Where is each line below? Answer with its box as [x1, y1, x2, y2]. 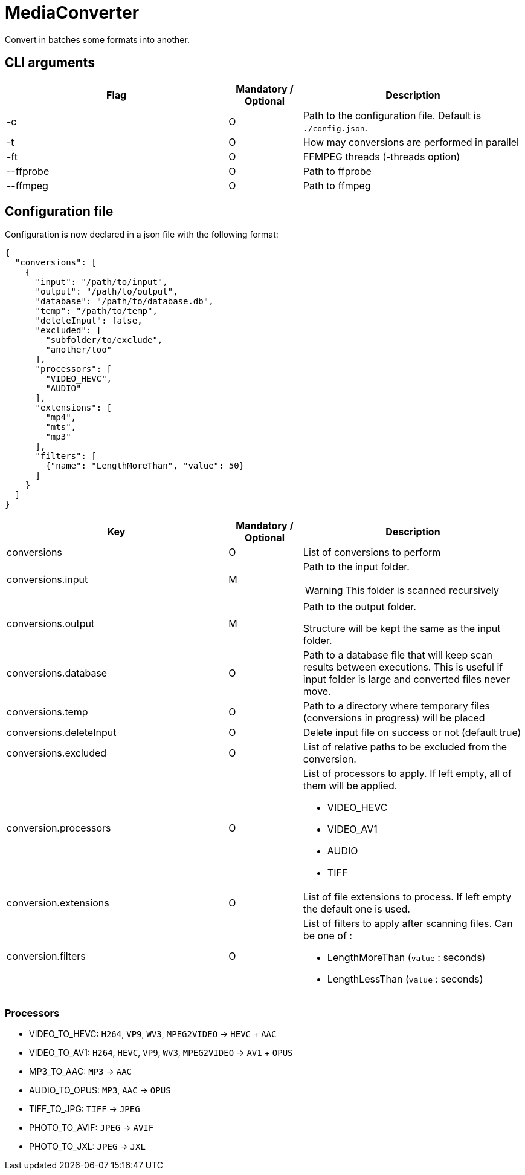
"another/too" [45, 345, 112, 355]
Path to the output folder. [303, 601, 416, 613]
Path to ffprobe [303, 164, 372, 177]
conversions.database [7, 667, 108, 680]
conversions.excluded [7, 747, 107, 760]
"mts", [45, 422, 77, 432]
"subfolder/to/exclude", [45, 335, 163, 345]
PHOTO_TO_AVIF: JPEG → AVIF [29, 1122, 154, 1133]
